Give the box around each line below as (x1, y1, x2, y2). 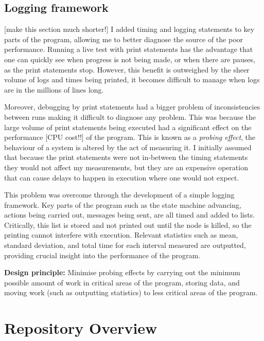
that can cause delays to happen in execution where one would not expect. (4, 172, 239, 183)
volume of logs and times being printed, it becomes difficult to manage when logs (4, 74, 260, 85)
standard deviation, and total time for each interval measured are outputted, (4, 240, 246, 250)
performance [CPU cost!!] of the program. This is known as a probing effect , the (4, 132, 256, 142)
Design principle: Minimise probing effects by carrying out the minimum (4, 267, 240, 278)
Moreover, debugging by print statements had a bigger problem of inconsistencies (4, 101, 260, 112)
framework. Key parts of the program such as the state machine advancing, (4, 199, 241, 210)
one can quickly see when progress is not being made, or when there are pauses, (4, 53, 255, 64)
